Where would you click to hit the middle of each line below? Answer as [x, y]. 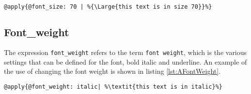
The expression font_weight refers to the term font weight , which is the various [125, 52]
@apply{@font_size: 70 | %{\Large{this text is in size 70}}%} [108, 7]
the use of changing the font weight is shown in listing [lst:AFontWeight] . [112, 71]
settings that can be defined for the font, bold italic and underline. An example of [125, 61]
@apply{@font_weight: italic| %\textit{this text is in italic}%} [113, 87]
